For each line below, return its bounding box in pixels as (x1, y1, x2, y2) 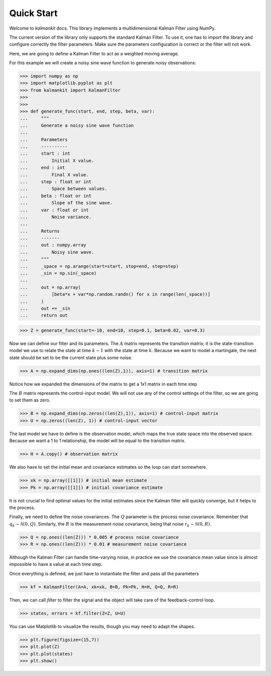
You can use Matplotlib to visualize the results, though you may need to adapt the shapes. (9, 623, 195, 629)
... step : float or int (20, 179, 92, 185)
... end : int (20, 165, 65, 171)
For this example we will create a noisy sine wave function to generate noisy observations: (9, 60, 197, 66)
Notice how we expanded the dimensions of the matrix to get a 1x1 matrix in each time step (9, 381, 198, 387)
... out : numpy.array (20, 242, 86, 248)
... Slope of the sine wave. (20, 200, 113, 206)
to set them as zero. (9, 397, 51, 403)
